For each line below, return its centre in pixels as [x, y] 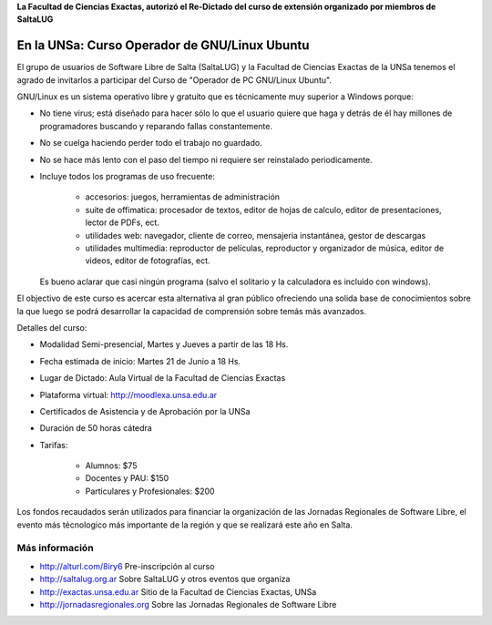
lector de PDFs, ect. [122, 222]
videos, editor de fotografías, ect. [148, 261]
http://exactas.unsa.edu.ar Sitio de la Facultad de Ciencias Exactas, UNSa [178, 591]
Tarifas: [54, 445]
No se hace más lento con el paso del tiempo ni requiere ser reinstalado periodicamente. [206, 159]
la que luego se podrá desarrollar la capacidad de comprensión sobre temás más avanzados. [192, 311]
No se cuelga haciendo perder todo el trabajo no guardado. [151, 143]
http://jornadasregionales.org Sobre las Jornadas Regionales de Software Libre [188, 604]
